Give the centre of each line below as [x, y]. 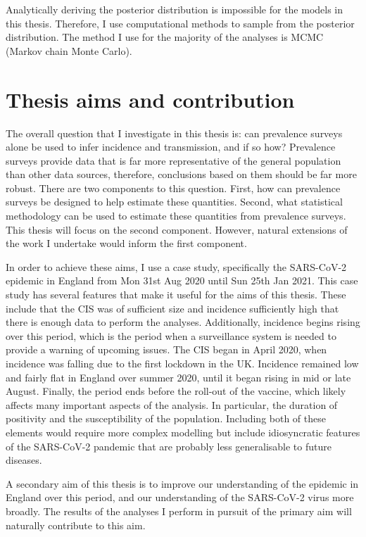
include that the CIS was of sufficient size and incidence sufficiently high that [172, 308]
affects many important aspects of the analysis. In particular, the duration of [172, 404]
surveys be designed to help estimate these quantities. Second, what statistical [174, 202]
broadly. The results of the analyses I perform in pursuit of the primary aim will [179, 511]
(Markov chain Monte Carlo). [69, 50]
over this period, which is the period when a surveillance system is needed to [171, 335]
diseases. [24, 460]
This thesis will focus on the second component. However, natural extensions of [177, 229]
